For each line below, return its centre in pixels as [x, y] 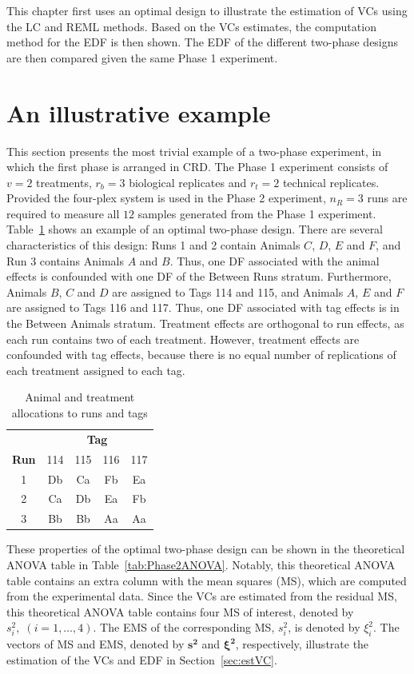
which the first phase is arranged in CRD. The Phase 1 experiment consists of [197, 167]
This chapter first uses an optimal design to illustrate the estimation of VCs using [207, 10]
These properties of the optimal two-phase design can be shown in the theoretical [206, 549]
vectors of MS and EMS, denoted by [96, 644]
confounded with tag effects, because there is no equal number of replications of [201, 355]
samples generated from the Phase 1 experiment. [257, 213]
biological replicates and [188, 182]
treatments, [64, 182]
